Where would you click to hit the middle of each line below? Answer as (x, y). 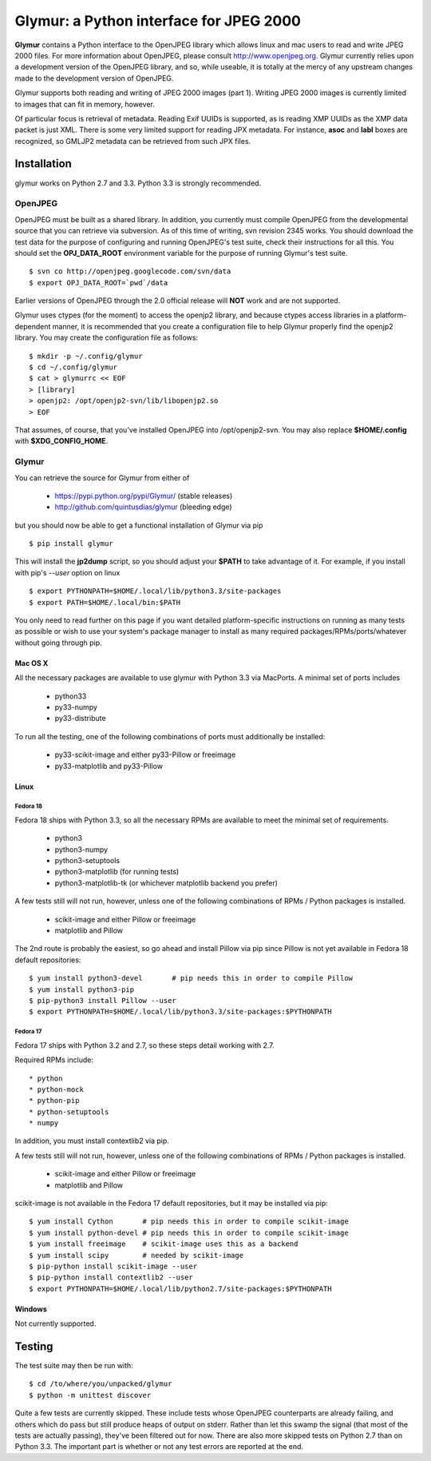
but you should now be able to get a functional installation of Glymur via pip (139, 525)
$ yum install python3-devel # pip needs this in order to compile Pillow (191, 978)
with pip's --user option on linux (67, 572)
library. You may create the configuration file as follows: (107, 338)
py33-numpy (76, 707)
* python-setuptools (69, 1112)
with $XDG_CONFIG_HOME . (61, 441)
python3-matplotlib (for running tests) (117, 872)
